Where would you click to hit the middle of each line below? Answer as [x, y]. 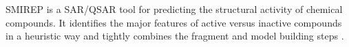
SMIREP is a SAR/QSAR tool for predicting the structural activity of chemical [174, 9]
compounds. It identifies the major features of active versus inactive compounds [174, 22]
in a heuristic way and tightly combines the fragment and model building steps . [175, 36]
